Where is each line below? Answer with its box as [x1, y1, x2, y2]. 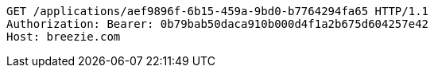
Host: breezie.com [6, 30, 121, 43]
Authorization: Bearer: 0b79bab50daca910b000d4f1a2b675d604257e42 [6, 18, 429, 30]
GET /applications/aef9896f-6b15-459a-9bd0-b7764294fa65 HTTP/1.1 [6, 5, 429, 18]
